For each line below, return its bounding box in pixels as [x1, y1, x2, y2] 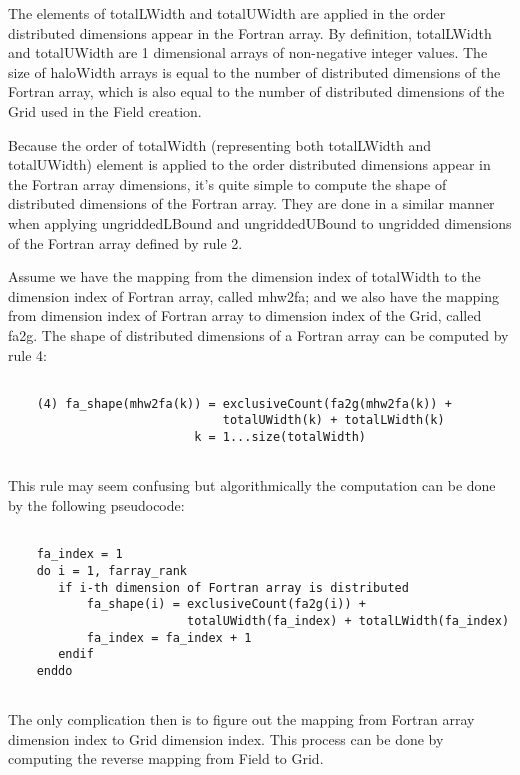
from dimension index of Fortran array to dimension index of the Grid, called [8, 305, 482, 326]
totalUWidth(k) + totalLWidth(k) [222, 413, 445, 428]
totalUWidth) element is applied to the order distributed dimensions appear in [8, 154, 491, 175]
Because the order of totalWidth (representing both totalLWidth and [8, 134, 432, 155]
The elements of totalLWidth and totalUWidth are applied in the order [8, 3, 446, 23]
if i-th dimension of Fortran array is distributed [58, 580, 409, 595]
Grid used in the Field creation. [8, 100, 202, 121]
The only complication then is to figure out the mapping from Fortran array [8, 709, 475, 730]
